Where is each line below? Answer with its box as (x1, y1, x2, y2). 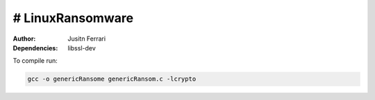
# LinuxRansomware (12, 10, 134, 26)
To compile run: (12, 57, 58, 65)
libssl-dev (67, 43, 97, 52)
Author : (12, 34, 36, 43)
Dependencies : (12, 43, 58, 52)
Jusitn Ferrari (67, 34, 106, 43)
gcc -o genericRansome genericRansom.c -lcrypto (27, 75, 197, 83)
